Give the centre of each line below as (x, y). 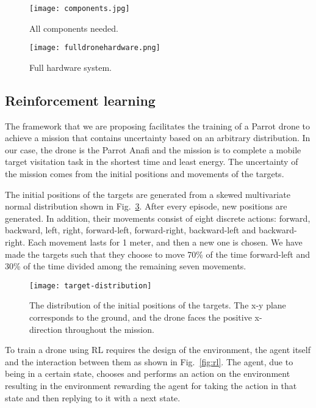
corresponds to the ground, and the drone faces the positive (141, 317)
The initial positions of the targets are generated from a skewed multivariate (148, 194)
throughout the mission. (110, 329)
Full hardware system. (70, 67)
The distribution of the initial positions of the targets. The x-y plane (158, 305)
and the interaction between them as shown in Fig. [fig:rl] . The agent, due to (149, 361)
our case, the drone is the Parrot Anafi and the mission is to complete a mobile (153, 149)
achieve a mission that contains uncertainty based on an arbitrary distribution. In (158, 138)
